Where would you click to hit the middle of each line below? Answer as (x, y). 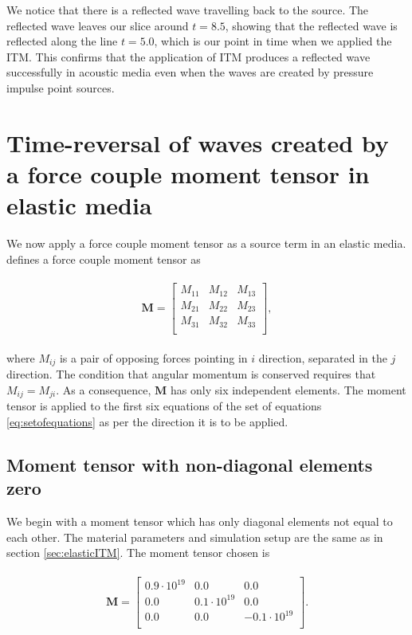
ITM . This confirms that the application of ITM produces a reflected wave (188, 56)
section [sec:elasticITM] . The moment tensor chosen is (138, 553)
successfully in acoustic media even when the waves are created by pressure (190, 72)
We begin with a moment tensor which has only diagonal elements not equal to (200, 521)
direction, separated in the (323, 357)
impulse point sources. (61, 87)
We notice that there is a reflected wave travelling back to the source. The (188, 10)
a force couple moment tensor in (188, 173)
